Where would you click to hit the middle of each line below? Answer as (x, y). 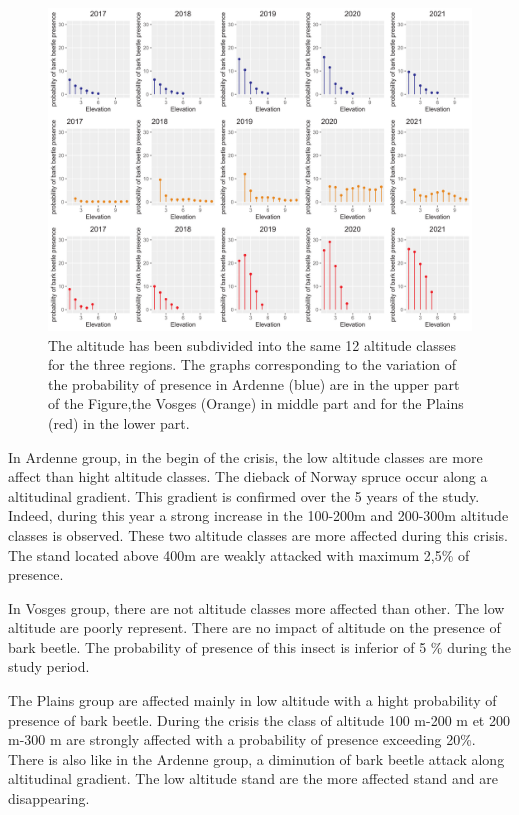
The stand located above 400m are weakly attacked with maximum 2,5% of (239, 554)
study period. (49, 666)
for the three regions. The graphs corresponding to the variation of (252, 364)
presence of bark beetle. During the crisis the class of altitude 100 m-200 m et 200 (259, 719)
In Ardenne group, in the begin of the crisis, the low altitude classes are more (245, 456)
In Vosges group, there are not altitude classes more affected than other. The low (256, 607)
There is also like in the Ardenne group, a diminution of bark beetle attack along (256, 758)
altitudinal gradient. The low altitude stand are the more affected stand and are (253, 778)
